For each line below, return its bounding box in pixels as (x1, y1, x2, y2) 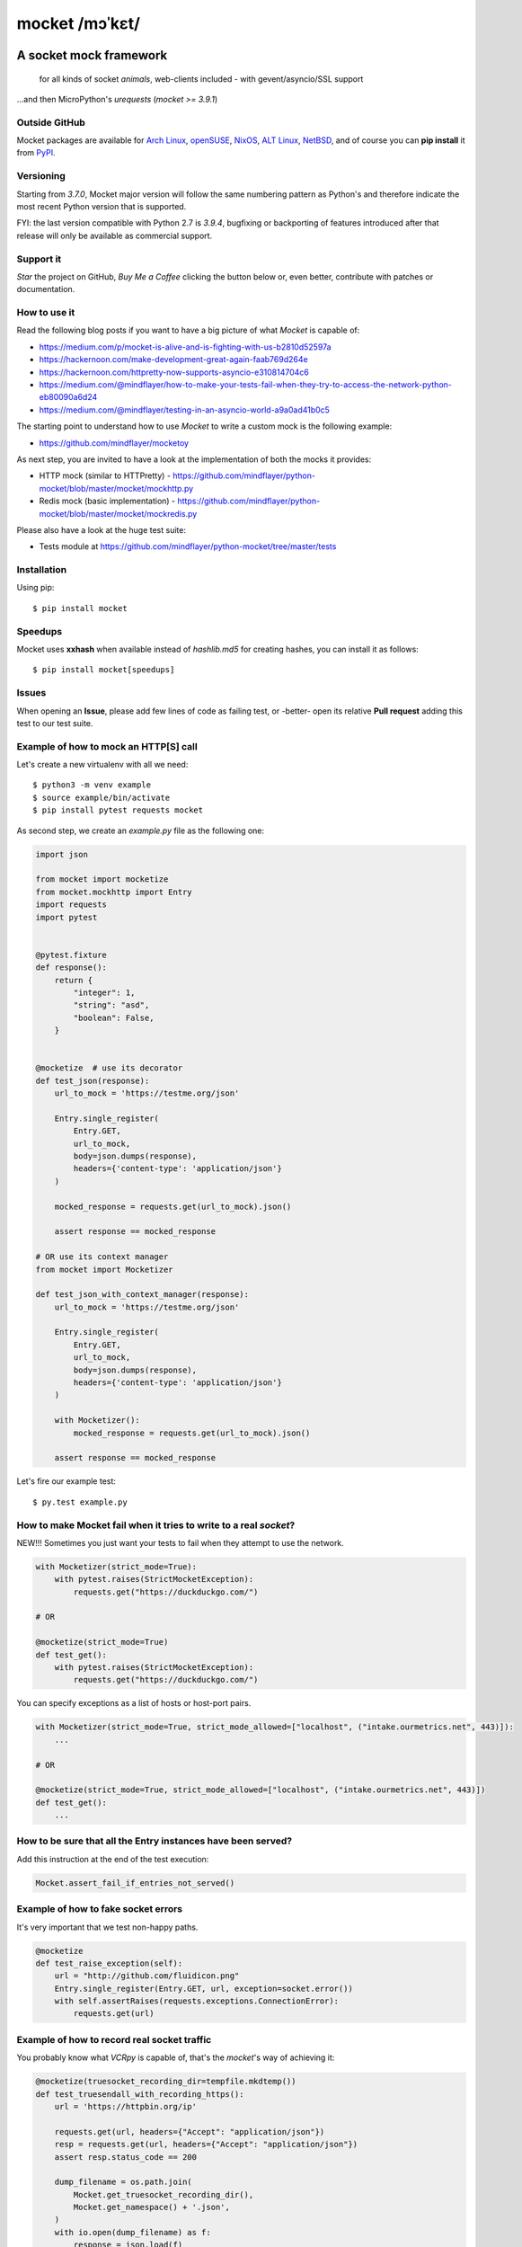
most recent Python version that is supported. (16, 201, 187, 212)
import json (35, 849, 89, 859)
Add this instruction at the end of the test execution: (16, 1853, 209, 1864)
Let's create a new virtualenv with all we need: (16, 759, 189, 770)
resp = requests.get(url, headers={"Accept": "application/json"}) (54, 2139, 358, 2150)
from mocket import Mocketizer (35, 1264, 174, 1274)
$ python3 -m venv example (32, 780, 152, 790)
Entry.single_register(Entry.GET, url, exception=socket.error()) (54, 1983, 354, 1994)
